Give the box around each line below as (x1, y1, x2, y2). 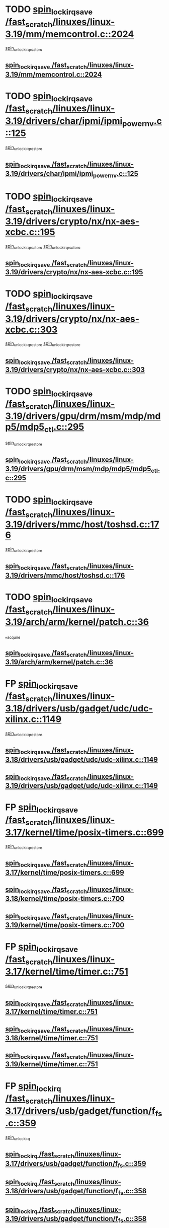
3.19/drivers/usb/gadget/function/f (5, 1214, 119, 1223)
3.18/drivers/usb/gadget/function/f (5, 1187, 119, 1195)
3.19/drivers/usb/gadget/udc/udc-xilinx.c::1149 (5, 781, 158, 790)
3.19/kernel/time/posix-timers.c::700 (5, 920, 125, 929)
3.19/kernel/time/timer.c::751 (5, 1060, 98, 1068)
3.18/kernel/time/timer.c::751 (5, 1034, 98, 1042)
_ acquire (5, 633, 21, 640)
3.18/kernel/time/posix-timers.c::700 (5, 895, 125, 903)
